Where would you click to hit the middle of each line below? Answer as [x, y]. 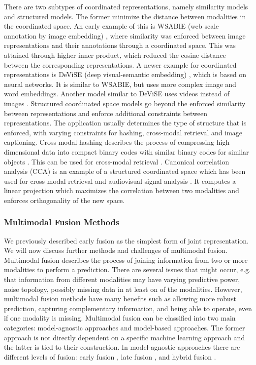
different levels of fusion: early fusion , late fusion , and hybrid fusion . [110, 356]
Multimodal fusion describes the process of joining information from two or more [126, 260]
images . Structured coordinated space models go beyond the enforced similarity [125, 103]
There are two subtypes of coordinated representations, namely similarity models [126, 6]
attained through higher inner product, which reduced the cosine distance [115, 55]
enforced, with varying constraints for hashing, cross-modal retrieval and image [123, 132]
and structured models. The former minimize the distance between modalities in [125, 16]
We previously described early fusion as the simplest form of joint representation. [127, 240]
